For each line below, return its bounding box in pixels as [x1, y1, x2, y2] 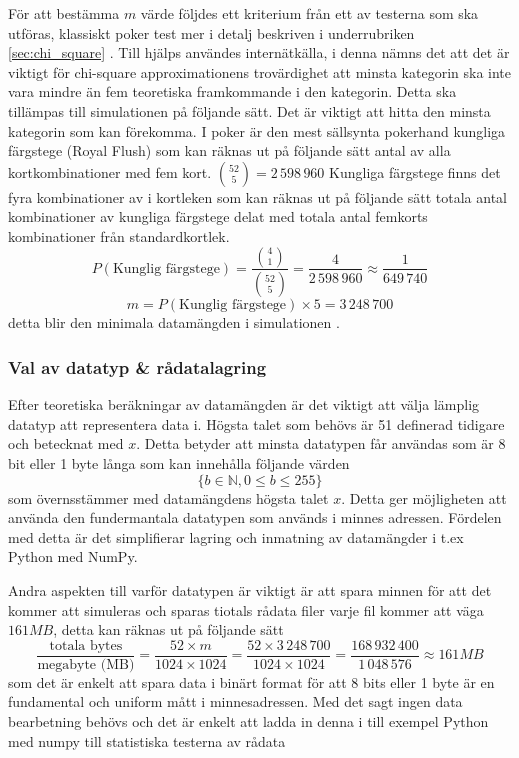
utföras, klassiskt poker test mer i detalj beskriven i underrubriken [8, 22, 415, 43]
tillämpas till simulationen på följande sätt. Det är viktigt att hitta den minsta [8, 100, 491, 121]
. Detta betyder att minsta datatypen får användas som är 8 [136, 433, 506, 454]
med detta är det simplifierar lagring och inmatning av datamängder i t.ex [8, 526, 464, 547]
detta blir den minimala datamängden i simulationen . [8, 312, 340, 333]
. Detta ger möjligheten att [341, 487, 507, 508]
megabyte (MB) [37, 657, 135, 672]
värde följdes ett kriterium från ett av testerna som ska [140, 3, 479, 23]
